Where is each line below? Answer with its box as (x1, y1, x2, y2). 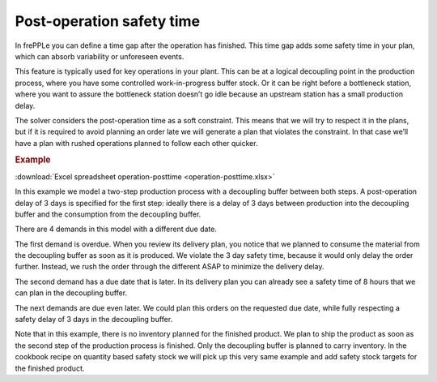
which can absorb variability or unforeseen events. (15, 51, 185, 61)
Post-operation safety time (15, 12, 201, 30)
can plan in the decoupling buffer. (15, 288, 128, 298)
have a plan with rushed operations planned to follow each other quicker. (15, 138, 258, 148)
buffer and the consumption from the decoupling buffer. (15, 209, 202, 219)
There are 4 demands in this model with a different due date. (15, 224, 218, 234)
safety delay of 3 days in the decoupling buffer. (15, 315, 173, 324)
